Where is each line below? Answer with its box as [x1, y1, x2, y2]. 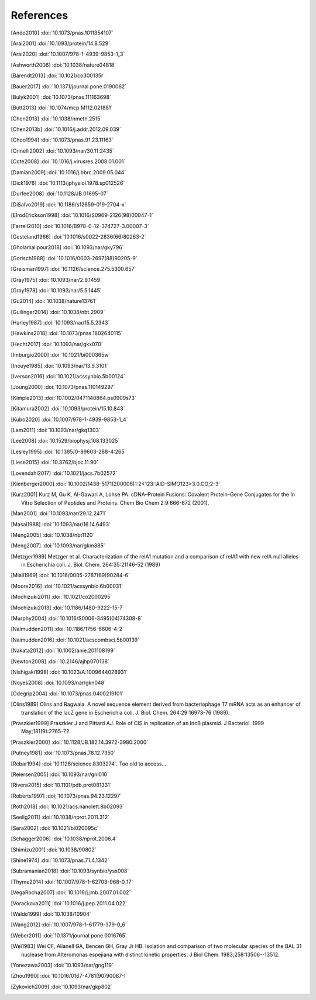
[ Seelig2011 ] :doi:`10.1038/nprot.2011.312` [11, 813, 110, 821]
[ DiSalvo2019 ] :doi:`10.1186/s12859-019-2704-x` [11, 201, 126, 208]
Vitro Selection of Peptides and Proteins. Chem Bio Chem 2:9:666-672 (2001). [21, 499, 209, 506]
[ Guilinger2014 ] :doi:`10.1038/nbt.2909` [11, 308, 105, 315]
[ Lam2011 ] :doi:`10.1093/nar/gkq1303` [11, 427, 101, 433]
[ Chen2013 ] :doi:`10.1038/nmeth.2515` [11, 115, 102, 122]
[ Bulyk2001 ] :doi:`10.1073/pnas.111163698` [11, 94, 111, 101]
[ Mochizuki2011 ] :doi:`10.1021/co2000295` [11, 594, 112, 601]
